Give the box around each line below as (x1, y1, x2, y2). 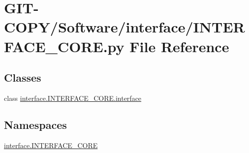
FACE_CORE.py (4, 36, 124, 56)
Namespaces (4, 117, 67, 132)
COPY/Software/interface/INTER (4, 17, 245, 37)
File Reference (129, 36, 229, 56)
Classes (4, 70, 41, 85)
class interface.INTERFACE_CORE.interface (4, 92, 142, 103)
